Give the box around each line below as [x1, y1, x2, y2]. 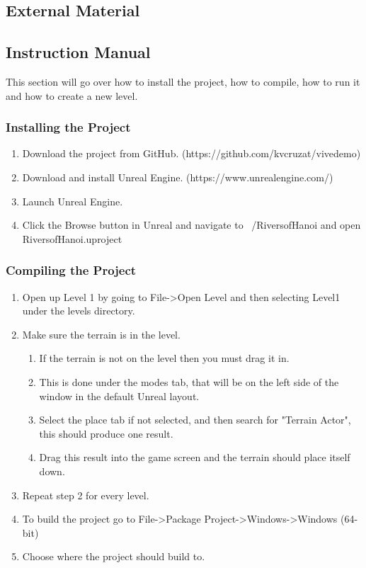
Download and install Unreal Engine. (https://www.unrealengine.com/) [22, 169, 333, 184]
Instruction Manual [6, 41, 151, 63]
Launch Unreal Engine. [22, 193, 123, 208]
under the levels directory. [22, 303, 135, 318]
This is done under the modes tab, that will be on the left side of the [39, 374, 339, 389]
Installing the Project [6, 118, 131, 136]
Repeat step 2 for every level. [22, 487, 149, 502]
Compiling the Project [6, 261, 137, 279]
